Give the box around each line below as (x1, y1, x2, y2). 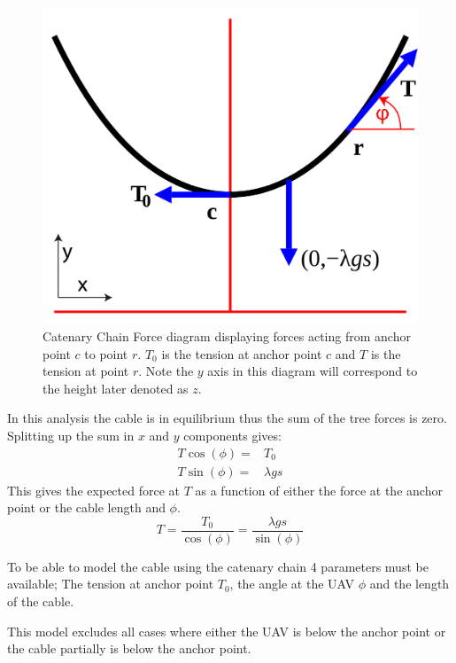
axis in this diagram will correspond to (207, 362, 418, 380)
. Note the (138, 362, 194, 380)
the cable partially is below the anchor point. (7, 639, 251, 658)
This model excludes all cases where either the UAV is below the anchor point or (7, 621, 446, 640)
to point (84, 344, 128, 363)
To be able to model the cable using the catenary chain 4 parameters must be (7, 557, 429, 575)
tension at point (43, 362, 129, 380)
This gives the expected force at (7, 480, 180, 499)
